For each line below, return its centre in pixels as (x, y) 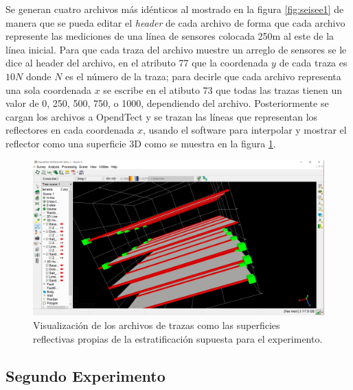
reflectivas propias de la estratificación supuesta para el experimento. (178, 338)
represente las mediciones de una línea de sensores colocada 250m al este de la (170, 36)
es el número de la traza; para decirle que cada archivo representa (203, 76)
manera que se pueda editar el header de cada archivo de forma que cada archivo (175, 22)
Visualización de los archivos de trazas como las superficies (157, 325)
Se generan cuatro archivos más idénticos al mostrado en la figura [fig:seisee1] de (175, 9)
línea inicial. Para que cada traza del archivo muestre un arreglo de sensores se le (176, 49)
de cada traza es (313, 63)
